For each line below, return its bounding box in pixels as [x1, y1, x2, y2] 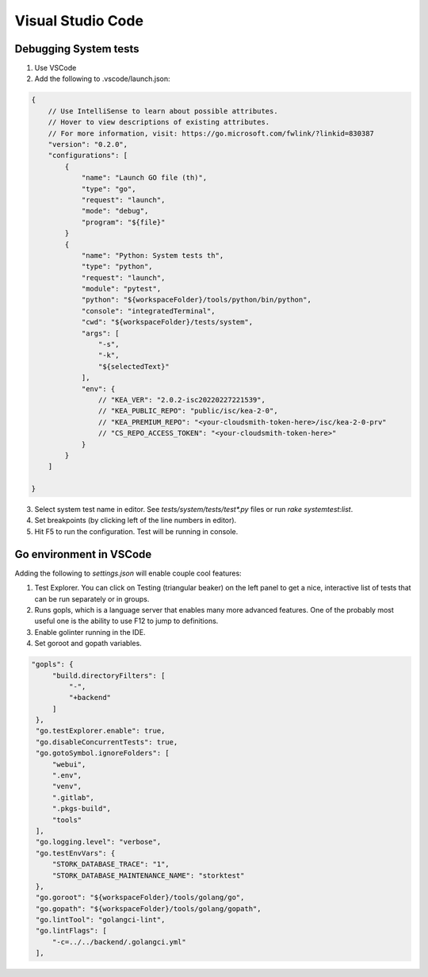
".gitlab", [52, 793, 95, 802]
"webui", [52, 760, 86, 769]
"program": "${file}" [81, 217, 166, 226]
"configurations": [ [48, 151, 128, 160]
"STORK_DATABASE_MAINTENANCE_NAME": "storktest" [52, 871, 245, 880]
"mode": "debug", [81, 206, 149, 216]
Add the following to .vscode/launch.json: [34, 74, 170, 83]
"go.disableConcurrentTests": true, [36, 737, 178, 746]
